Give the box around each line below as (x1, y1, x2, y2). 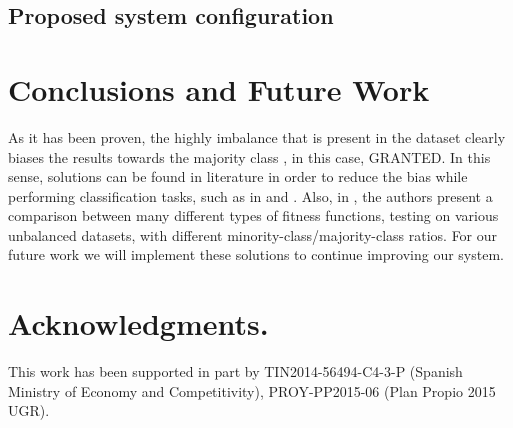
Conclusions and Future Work (8, 68, 430, 109)
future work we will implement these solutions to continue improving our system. (8, 244, 504, 265)
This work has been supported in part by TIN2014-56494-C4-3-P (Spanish (8, 361, 463, 382)
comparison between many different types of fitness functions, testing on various (8, 205, 499, 226)
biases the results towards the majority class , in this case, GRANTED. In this (8, 146, 491, 167)
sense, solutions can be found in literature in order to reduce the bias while (8, 166, 468, 187)
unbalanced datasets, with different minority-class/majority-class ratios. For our (8, 224, 498, 245)
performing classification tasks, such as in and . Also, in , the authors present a (8, 185, 493, 206)
